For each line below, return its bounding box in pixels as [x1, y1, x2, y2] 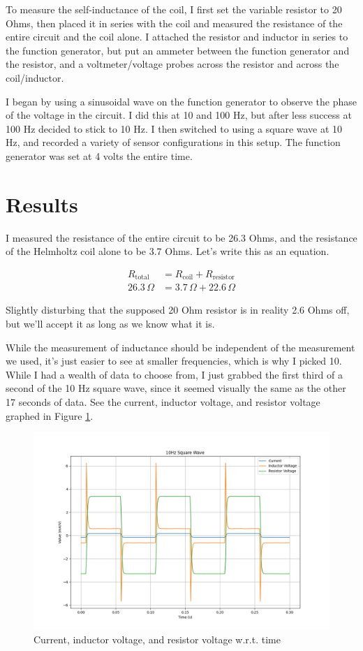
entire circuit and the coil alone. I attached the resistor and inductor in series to [6, 29, 348, 44]
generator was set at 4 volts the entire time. [6, 148, 193, 163]
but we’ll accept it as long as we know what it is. [6, 316, 215, 330]
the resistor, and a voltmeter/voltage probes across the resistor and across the [6, 57, 339, 71]
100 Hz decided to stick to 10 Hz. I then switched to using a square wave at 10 [6, 121, 343, 136]
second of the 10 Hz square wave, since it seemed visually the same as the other [6, 381, 346, 395]
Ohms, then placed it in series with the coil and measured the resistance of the [6, 15, 343, 30]
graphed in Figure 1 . [6, 408, 94, 423]
